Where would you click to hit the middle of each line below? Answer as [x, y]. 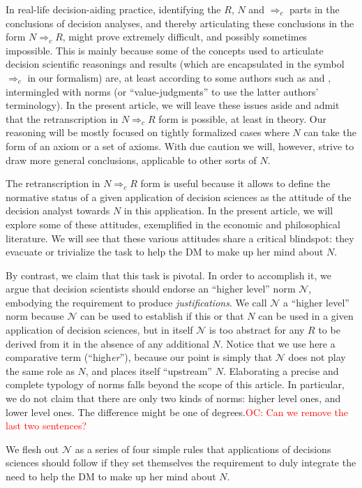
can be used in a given [306, 316]
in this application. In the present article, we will [228, 210]
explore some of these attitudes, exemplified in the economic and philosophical [173, 224]
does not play [317, 357]
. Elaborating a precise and [281, 370]
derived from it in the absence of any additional [107, 343]
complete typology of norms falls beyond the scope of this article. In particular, [175, 384]
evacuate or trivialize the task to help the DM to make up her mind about [165, 252]
